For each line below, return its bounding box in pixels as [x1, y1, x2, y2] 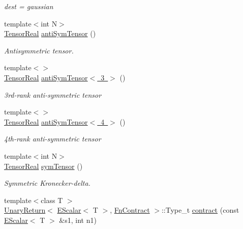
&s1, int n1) [59, 214, 97, 225]
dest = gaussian [4, 1, 53, 11]
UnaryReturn [4, 205, 46, 215]
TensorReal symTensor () [4, 160, 83, 171]
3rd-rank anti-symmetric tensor [4, 89, 102, 100]
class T [41, 194, 63, 205]
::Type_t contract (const [161, 205, 239, 215]
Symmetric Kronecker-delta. [4, 178, 90, 188]
